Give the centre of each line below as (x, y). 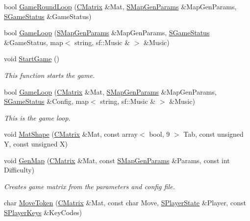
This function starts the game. (50, 75)
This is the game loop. (37, 117)
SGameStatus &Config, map (46, 101)
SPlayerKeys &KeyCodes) (43, 212)
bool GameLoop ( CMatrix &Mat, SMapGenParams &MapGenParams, (110, 91)
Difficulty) (19, 170)
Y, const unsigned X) (36, 143)
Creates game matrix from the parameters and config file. (89, 186)
